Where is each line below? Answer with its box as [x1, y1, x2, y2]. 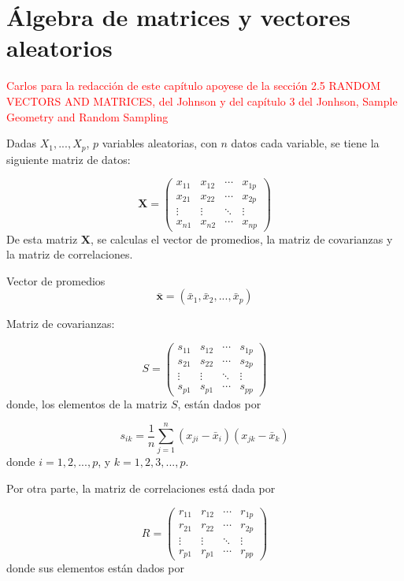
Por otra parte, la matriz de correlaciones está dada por [6, 479, 276, 496]
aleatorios [6, 32, 113, 64]
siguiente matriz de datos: [6, 151, 131, 167]
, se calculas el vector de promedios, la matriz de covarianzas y [90, 230, 393, 247]
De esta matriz [6, 230, 78, 247]
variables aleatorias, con [102, 135, 217, 151]
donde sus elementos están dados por [6, 560, 184, 576]
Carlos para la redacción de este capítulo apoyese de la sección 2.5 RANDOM [6, 77, 381, 94]
